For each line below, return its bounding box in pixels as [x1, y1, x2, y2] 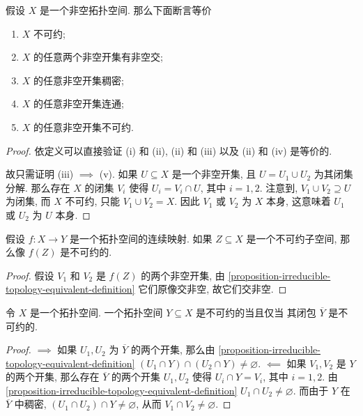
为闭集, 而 [6, 194, 51, 208]
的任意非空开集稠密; [33, 72, 124, 87]
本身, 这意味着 [266, 194, 331, 208]
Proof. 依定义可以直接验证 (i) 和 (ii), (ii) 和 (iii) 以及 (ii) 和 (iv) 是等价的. [6, 143, 332, 157]
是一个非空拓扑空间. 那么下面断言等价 [39, 3, 212, 17]
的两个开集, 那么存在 [6, 369, 100, 384]
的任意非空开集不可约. [33, 119, 134, 134]
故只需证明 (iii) [6, 167, 74, 181]
